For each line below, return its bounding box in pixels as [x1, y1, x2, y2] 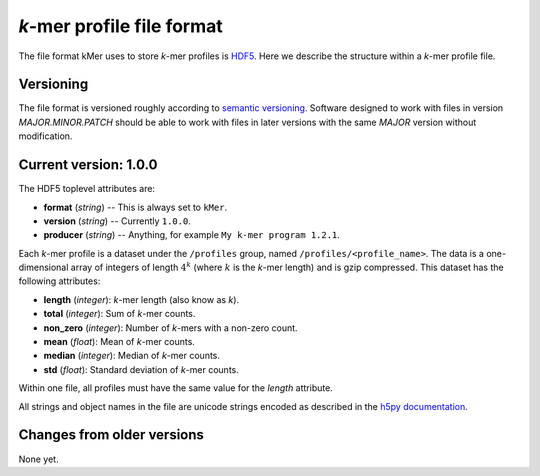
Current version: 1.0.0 [18, 156, 158, 174]
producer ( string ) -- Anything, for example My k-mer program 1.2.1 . [43, 229, 340, 241]
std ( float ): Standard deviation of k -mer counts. [43, 363, 239, 375]
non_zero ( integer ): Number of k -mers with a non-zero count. [43, 321, 299, 334]
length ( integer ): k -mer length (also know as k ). [43, 293, 240, 305]
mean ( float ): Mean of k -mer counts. [43, 336, 195, 348]
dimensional [18, 261, 69, 274]
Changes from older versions [18, 426, 205, 444]
